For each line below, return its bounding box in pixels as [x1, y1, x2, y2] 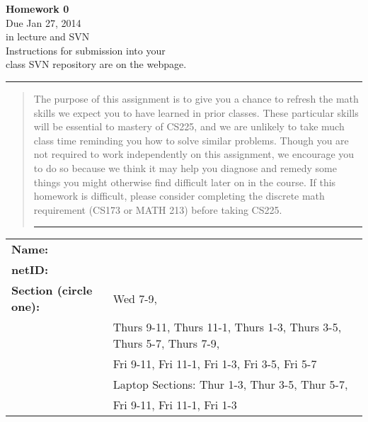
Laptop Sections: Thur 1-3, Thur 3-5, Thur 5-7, [113, 376, 348, 393]
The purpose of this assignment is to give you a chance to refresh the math [33, 91, 359, 105]
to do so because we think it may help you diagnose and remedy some [33, 160, 337, 175]
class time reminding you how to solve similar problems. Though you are [33, 132, 349, 147]
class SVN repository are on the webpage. [6, 57, 187, 72]
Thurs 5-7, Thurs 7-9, [113, 335, 220, 352]
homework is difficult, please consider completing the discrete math [33, 188, 325, 203]
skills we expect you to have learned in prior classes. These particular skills [33, 105, 359, 120]
